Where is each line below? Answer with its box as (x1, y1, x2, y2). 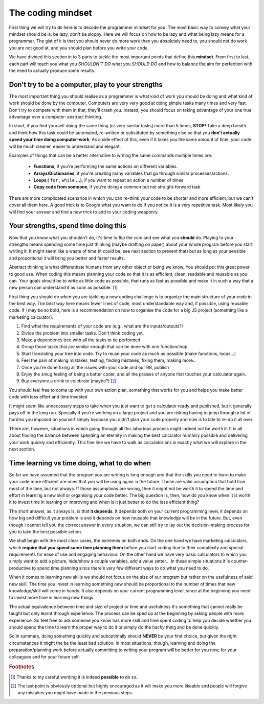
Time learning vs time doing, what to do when (9, 459, 151, 467)
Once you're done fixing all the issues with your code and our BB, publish (21, 364, 169, 370)
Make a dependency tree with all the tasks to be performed (21, 337, 141, 343)
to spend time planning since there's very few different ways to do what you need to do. (32, 565, 209, 571)
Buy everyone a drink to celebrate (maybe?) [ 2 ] (21, 378, 117, 384)
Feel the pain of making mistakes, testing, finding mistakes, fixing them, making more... (21, 357, 197, 363)
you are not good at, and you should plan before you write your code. (9, 45, 149, 51)
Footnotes (9, 663, 35, 670)
